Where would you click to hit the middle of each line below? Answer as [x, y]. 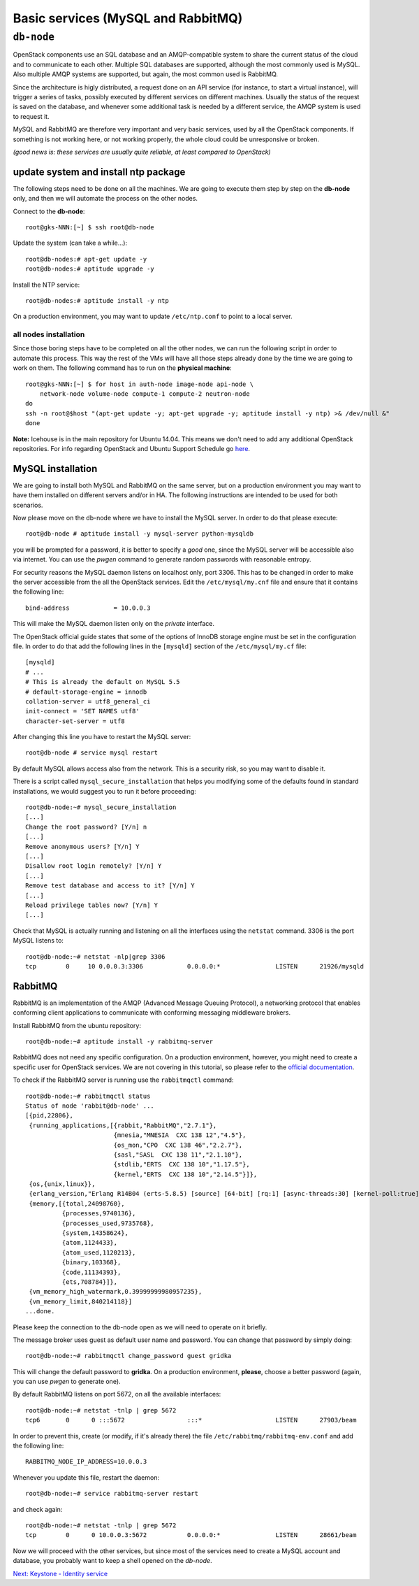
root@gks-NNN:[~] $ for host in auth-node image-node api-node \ [140, 384]
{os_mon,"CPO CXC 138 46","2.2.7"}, [178, 1145]
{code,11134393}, [91, 1272]
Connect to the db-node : [49, 211]
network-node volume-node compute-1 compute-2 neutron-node [145, 394]
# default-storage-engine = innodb [86, 692]
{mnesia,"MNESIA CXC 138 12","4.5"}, [180, 1135]
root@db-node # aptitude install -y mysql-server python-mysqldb [140, 534]
